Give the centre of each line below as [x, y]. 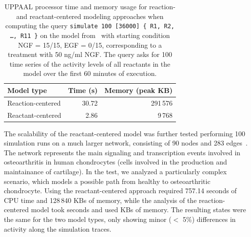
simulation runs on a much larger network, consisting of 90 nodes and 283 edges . [126, 143]
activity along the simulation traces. [58, 228]
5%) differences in [209, 219]
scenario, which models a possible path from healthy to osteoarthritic [107, 181]
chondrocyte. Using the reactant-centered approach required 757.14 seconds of [120, 191]
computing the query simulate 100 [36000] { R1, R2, [90, 26]
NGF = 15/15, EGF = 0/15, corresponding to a [90, 45]
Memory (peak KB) [139, 90]
